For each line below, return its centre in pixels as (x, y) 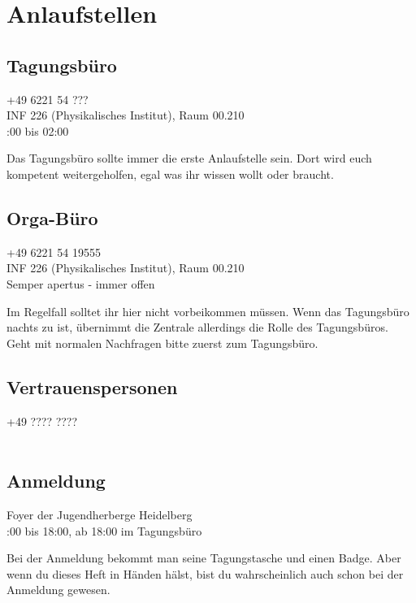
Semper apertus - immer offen (81, 283)
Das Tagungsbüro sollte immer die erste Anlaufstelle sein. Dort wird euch (189, 158)
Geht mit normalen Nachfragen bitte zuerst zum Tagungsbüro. (162, 343)
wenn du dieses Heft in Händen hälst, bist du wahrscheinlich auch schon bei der (205, 573)
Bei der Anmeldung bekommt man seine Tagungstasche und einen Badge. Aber (204, 558)
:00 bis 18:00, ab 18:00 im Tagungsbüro (104, 530)
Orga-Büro (52, 217)
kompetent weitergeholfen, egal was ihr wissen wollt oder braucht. (170, 174)
